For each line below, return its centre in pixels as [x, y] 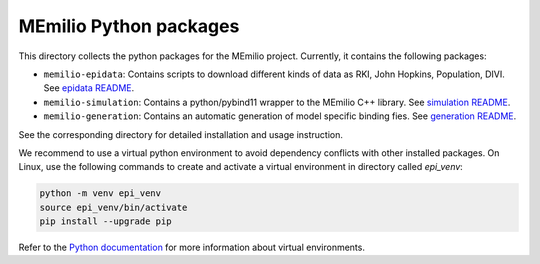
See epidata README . [89, 88]
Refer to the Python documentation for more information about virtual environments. [191, 247]
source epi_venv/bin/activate [113, 207]
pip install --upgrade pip [105, 221]
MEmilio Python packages [129, 26]
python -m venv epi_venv [100, 193]
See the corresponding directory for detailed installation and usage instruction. [181, 134]
